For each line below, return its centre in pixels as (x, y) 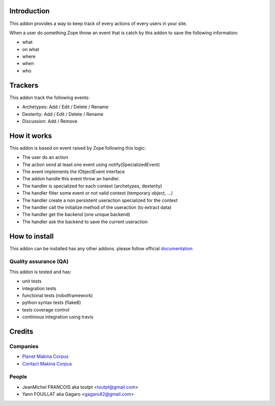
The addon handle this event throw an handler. (71, 179)
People (18, 377)
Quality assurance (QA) (39, 261)
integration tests (39, 288)
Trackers (24, 85)
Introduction (30, 11)
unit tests (32, 281)
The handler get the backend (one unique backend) (76, 214)
